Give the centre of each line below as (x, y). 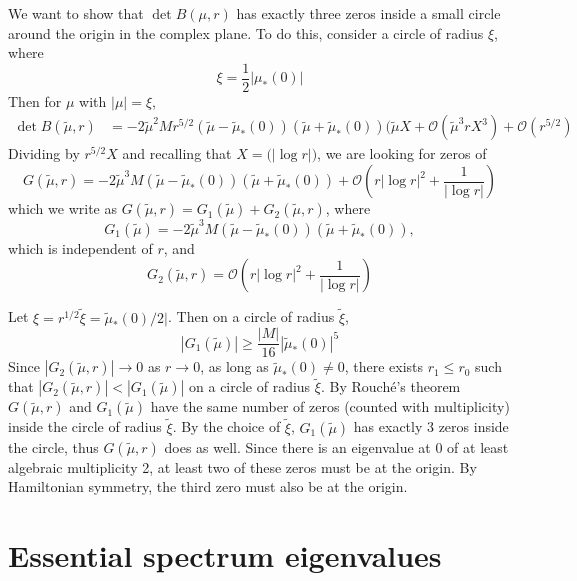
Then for (35, 100)
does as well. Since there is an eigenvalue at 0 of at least (336, 446)
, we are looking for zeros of (402, 153)
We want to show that (76, 13)
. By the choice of (226, 426)
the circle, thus (53, 446)
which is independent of (80, 247)
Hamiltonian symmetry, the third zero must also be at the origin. (208, 486)
